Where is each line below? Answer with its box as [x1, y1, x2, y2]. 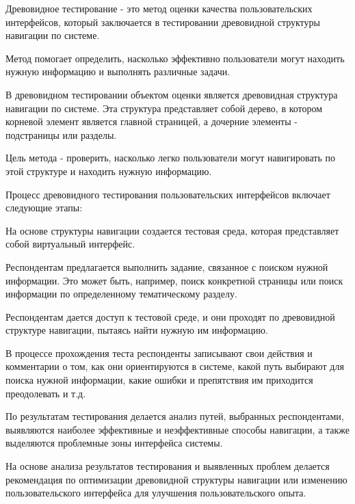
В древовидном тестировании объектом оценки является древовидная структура [5, 87, 338, 101]
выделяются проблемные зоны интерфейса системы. [5, 436, 223, 450]
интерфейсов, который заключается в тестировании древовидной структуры [5, 14, 320, 29]
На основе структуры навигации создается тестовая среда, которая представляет [5, 223, 339, 237]
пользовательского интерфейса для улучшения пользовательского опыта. [5, 486, 306, 500]
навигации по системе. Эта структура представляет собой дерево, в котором [5, 101, 323, 115]
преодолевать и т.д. [5, 386, 86, 400]
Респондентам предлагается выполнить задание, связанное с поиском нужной [5, 259, 328, 274]
